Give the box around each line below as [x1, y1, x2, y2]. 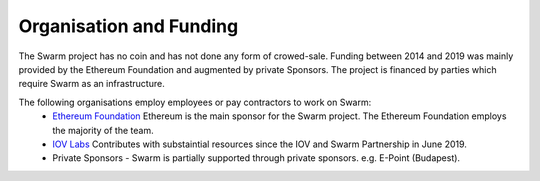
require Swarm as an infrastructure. [18, 78, 165, 90]
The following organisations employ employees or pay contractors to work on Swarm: [18, 96, 372, 108]
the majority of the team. [52, 124, 154, 136]
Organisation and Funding [18, 15, 239, 37]
